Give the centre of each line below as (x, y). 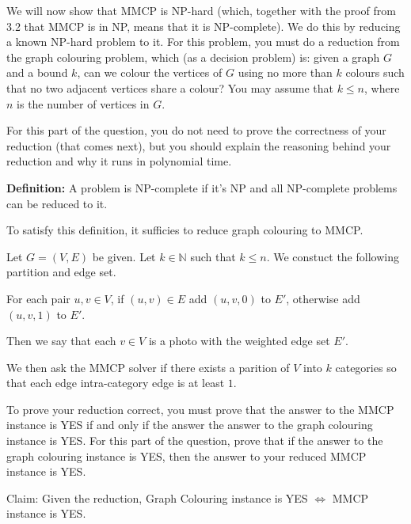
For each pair (38, 298)
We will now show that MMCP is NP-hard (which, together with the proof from (201, 10)
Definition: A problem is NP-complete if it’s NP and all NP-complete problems (202, 187)
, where (382, 87)
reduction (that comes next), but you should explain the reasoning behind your (199, 145)
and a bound (37, 72)
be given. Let (124, 256)
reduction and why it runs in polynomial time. (119, 161)
